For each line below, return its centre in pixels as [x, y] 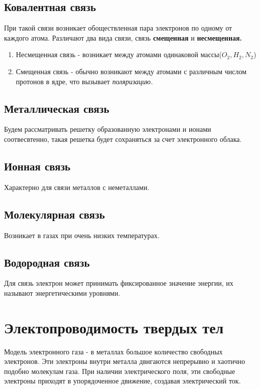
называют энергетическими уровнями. [62, 293]
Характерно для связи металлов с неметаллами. [77, 187]
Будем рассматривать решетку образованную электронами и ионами [108, 129]
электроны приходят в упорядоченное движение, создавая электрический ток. [122, 381]
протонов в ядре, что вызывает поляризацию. [84, 81]
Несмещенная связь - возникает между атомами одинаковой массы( [119, 54]
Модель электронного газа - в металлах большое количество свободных [113, 351]
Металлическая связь [57, 108]
